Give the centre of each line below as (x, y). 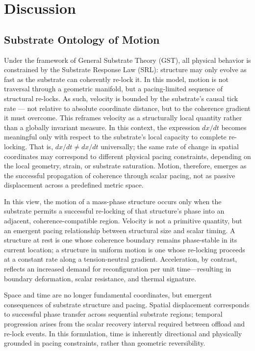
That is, (41, 146)
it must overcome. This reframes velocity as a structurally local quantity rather (123, 118)
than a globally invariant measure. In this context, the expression (102, 127)
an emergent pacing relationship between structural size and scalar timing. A (120, 230)
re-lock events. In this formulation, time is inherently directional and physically (123, 333)
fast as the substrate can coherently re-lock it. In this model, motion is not (116, 79)
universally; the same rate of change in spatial (170, 146)
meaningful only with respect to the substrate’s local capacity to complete (115, 137)
